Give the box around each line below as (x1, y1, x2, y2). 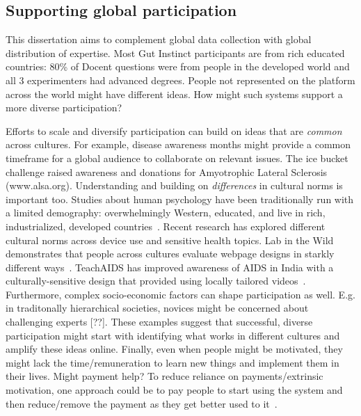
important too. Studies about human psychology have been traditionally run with (6, 191, 354, 206)
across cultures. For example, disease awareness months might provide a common (6, 137, 351, 152)
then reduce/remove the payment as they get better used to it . (6, 396, 278, 410)
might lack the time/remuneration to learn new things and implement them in (6, 355, 339, 369)
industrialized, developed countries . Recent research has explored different (6, 218, 326, 233)
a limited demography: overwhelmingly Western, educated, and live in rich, (6, 205, 326, 220)
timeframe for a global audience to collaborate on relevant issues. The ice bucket (6, 150, 348, 165)
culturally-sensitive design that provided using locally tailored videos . (6, 273, 306, 288)
